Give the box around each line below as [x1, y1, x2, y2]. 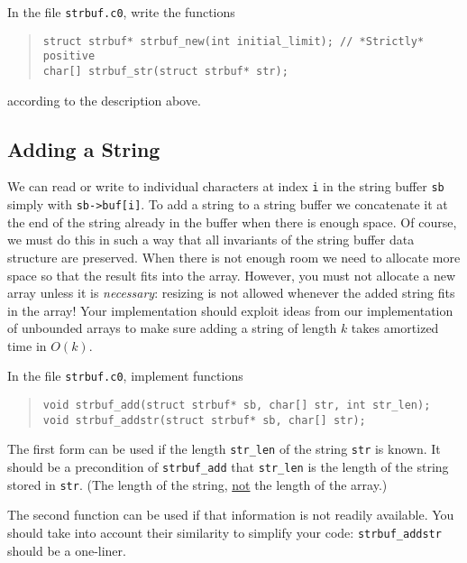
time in [7, 336, 47, 355]
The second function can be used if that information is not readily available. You [7, 505, 454, 524]
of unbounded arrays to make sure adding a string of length [7, 318, 337, 337]
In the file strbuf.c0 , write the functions [7, 3, 235, 21]
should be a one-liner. [7, 540, 126, 559]
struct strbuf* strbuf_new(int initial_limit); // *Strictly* [42, 34, 425, 48]
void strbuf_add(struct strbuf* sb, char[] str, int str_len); [42, 399, 431, 412]
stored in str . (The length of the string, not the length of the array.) [7, 475, 388, 494]
